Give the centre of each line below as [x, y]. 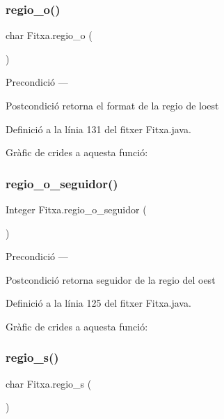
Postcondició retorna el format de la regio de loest [112, 105]
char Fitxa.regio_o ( [49, 35]
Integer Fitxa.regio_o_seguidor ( [76, 209]
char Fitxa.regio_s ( [49, 383]
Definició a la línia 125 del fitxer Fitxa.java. [98, 303]
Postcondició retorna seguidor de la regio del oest [111, 279]
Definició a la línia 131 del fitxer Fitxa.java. [98, 129]
